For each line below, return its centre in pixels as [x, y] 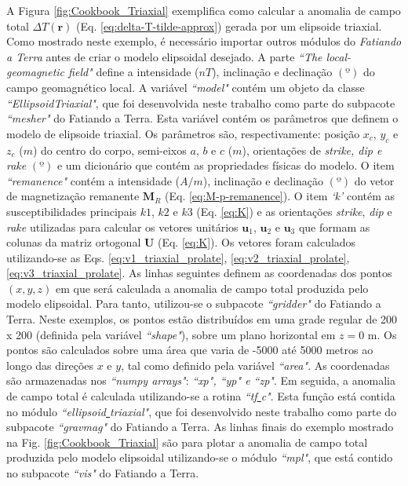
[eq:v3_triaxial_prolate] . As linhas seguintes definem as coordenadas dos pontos [199, 273]
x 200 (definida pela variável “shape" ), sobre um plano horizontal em [171, 334]
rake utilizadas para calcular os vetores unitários [122, 227]
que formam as [334, 227]
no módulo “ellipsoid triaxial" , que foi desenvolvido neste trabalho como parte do [202, 411]
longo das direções [50, 365]
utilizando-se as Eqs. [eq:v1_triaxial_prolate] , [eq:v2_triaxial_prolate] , [178, 257]
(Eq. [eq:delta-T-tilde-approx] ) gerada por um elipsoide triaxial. [229, 26]
